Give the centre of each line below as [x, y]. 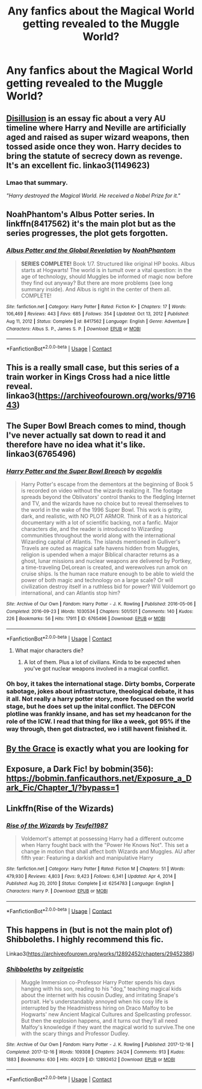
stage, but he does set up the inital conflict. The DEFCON [91, 707]
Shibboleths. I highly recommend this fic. [85, 939]
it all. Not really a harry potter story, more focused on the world [100, 699]
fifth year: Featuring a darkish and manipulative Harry [87, 858]
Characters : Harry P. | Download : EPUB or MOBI [57, 891]
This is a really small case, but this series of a [93, 368]
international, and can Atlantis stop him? [71, 593]
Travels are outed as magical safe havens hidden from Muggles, [100, 548]
